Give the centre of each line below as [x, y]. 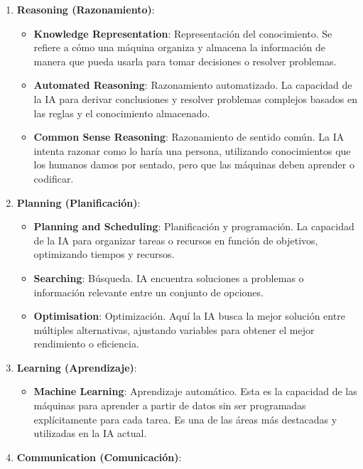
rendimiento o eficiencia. [86, 344]
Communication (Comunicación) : [99, 457]
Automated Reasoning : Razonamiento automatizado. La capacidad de [193, 85]
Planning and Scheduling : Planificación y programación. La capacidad [194, 226]
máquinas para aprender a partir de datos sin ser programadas [170, 405]
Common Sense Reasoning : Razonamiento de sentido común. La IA [189, 137]
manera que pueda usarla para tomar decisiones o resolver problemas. [185, 61]
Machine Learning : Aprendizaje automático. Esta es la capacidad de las [195, 391]
